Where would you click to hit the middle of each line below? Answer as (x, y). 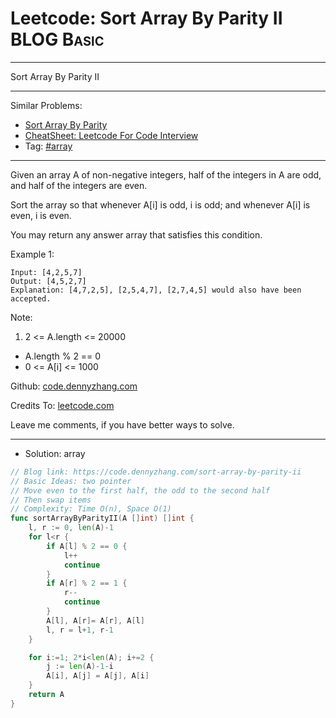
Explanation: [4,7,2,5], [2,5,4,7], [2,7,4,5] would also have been (156, 290)
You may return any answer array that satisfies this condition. (136, 234)
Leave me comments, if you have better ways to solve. (122, 424)
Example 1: (32, 254)
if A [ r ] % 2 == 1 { (87, 583)
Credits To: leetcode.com (62, 405)
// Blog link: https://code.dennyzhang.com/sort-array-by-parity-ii (156, 472)
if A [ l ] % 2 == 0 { (87, 546)
